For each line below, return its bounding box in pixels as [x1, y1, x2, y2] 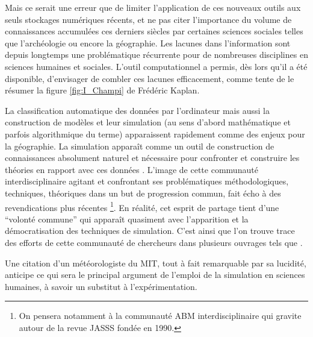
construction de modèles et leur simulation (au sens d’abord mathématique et [5, 116, 291, 128]
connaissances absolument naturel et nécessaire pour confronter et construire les [5, 151, 300, 164]
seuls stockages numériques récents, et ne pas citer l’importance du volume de [5, 13, 292, 25]
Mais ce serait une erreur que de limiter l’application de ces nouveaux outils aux [5, 1, 301, 13]
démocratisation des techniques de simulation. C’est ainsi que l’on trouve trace [5, 224, 295, 237]
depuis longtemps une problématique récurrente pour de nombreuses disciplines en [5, 48, 308, 61]
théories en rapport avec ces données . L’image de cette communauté [5, 163, 258, 175]
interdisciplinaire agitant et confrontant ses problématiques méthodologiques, [5, 175, 289, 187]
